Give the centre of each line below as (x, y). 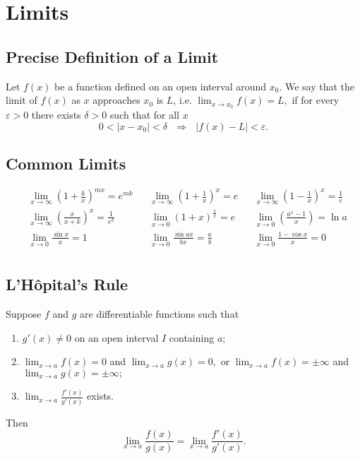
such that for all (144, 115)
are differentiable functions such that (160, 314)
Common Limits (66, 163)
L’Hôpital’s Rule (67, 284)
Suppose (24, 314)
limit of (22, 100)
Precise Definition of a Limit (112, 56)
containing (192, 337)
